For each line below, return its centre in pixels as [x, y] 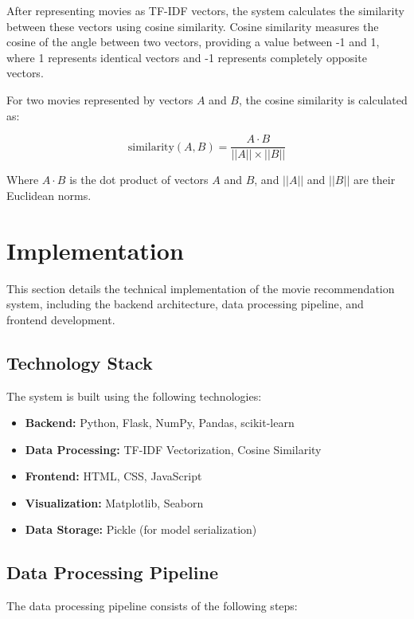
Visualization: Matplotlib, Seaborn [114, 502]
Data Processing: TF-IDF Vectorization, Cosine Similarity [173, 449]
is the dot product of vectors [139, 180]
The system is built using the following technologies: [134, 396]
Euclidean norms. [49, 195]
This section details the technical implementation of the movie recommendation [201, 288]
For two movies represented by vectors [100, 99]
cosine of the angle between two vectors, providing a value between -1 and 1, [193, 42]
